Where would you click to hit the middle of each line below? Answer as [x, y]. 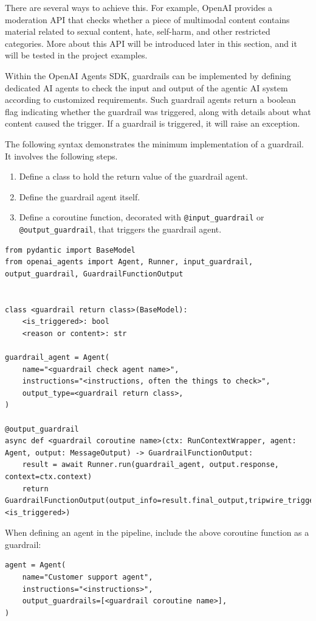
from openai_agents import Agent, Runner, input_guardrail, [129, 262]
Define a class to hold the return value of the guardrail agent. [133, 176]
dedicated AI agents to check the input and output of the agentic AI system [146, 87]
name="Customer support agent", [88, 577]
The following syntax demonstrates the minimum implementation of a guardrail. [154, 143]
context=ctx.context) [49, 476]
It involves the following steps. [61, 156]
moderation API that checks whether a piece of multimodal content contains [147, 19]
